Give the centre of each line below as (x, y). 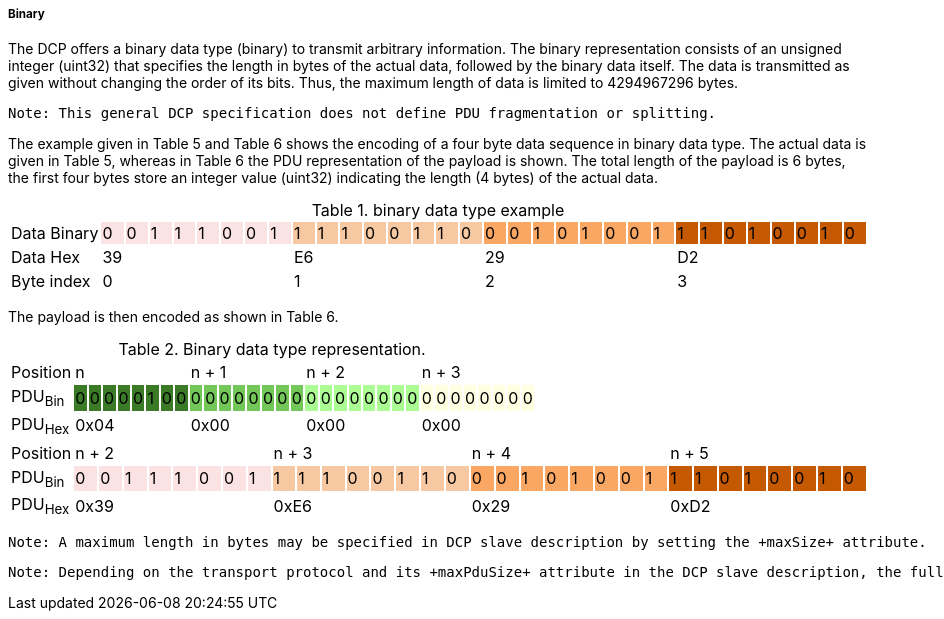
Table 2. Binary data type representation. (272, 349)
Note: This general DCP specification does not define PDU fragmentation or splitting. (362, 113)
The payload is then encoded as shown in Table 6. (173, 317)
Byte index (51, 281)
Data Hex (45, 257)
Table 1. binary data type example (438, 210)
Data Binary (55, 233)
